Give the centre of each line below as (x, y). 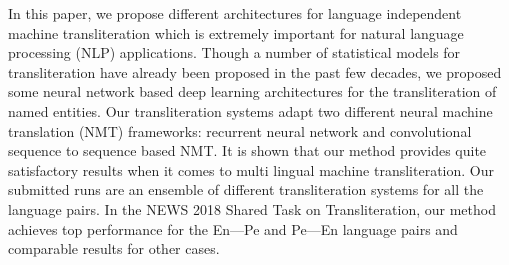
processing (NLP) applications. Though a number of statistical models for (234, 52)
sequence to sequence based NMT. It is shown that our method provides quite (247, 150)
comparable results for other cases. (114, 248)
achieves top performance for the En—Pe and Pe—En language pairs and (233, 228)
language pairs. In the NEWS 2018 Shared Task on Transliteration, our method (252, 208)
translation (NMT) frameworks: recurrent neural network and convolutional (240, 130)
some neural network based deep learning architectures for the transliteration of (252, 91)
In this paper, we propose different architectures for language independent (235, 13)
